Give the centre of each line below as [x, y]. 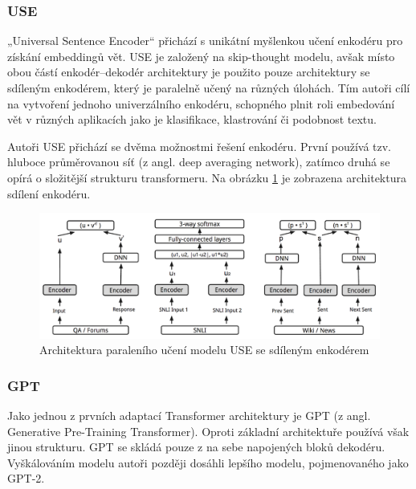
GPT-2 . [26, 478]
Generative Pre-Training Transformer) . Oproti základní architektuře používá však [208, 431]
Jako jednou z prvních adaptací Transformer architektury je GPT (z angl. [189, 416]
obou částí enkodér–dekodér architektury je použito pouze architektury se [189, 72]
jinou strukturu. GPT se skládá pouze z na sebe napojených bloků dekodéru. [196, 447]
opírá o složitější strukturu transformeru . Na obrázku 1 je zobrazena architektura [207, 177]
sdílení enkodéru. [49, 193]
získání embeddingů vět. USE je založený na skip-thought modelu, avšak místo [201, 56]
